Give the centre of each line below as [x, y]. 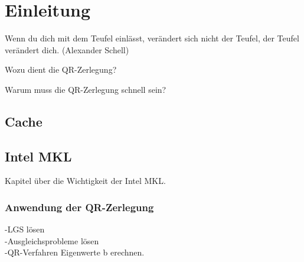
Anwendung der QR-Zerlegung [79, 207]
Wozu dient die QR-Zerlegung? [61, 69]
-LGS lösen [25, 229]
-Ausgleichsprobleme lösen [52, 240]
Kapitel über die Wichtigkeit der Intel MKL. [85, 181]
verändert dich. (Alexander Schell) [67, 49]
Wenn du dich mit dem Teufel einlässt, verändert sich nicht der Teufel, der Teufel [152, 38]
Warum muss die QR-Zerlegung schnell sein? [86, 89]
